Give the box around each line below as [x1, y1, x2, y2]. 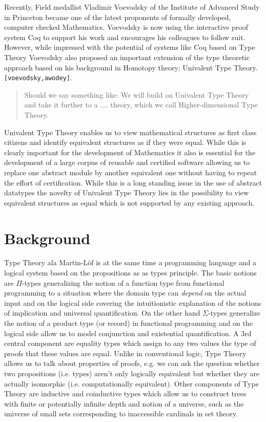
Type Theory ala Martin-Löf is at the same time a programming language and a [4, 257, 257, 268]
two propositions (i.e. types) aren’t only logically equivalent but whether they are [4, 368, 260, 378]
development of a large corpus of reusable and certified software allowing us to [4, 157, 250, 168]
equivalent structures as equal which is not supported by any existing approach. [4, 197, 255, 208]
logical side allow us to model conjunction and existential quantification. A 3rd [4, 327, 252, 338]
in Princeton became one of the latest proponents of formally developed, [4, 11, 231, 22]
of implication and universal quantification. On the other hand [4, 307, 200, 318]
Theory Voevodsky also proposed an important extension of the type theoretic [4, 51, 250, 62]
